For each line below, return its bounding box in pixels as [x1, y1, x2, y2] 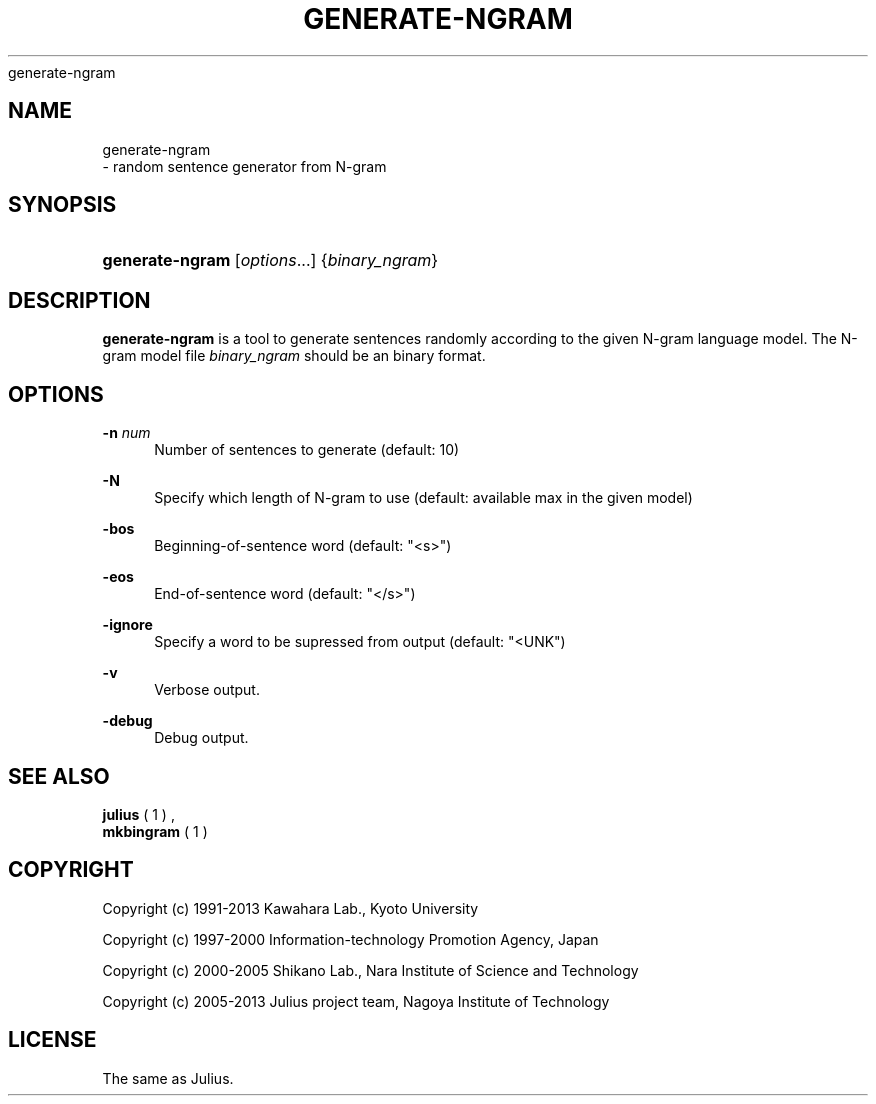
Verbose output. [154, 681, 260, 699]
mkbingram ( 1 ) [102, 822, 208, 840]
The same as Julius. [102, 1069, 234, 1087]
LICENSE [8, 1027, 97, 1053]
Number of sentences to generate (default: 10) [154, 441, 460, 459]
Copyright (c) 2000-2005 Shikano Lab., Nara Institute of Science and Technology [102, 961, 639, 979]
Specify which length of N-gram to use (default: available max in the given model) [154, 489, 693, 507]
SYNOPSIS [8, 192, 117, 218]
